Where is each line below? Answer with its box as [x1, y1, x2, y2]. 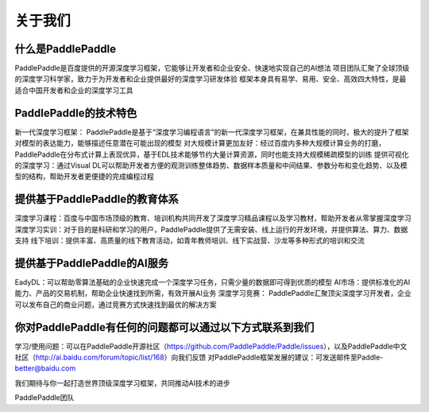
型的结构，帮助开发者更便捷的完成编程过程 [14, 172, 154, 181]
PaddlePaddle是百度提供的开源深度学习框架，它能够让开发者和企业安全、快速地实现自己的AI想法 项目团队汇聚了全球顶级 [14, 64, 410, 73]
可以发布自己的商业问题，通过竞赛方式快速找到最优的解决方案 [14, 299, 217, 309]
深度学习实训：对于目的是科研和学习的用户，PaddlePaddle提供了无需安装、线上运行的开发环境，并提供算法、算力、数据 [14, 224, 408, 234]
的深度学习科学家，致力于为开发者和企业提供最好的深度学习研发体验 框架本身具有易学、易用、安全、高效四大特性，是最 [14, 74, 407, 84]
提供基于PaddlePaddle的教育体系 [14, 192, 179, 206]
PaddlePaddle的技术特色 [14, 106, 137, 119]
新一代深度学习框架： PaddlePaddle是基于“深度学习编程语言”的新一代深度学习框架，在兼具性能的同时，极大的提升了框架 [14, 127, 409, 137]
